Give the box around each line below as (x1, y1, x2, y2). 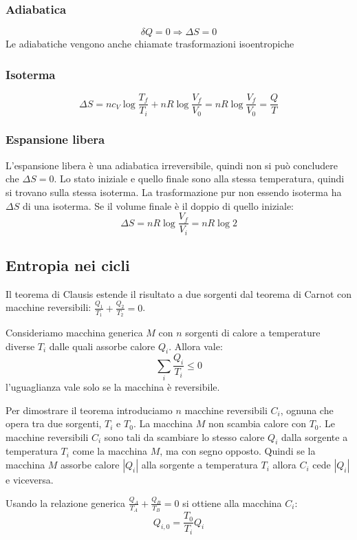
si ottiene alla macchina (182, 495, 282, 510)
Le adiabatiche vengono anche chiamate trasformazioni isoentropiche (6, 36, 294, 51)
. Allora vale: (169, 338, 223, 353)
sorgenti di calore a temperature (185, 325, 321, 339)
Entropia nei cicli (6, 255, 130, 276)
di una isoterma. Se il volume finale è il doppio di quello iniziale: (22, 198, 294, 213)
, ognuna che (280, 402, 334, 417)
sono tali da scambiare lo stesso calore (104, 429, 265, 444)
